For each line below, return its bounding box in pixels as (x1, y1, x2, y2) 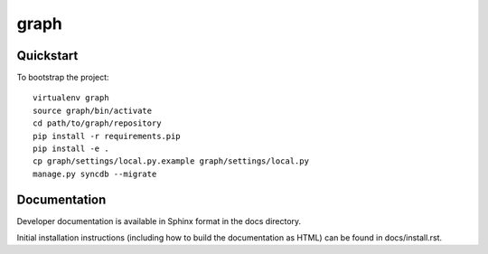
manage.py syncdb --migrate (33, 168, 157, 179)
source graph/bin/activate (33, 105, 153, 116)
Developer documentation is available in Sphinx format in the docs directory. (16, 215, 302, 226)
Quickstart (16, 48, 79, 63)
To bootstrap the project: (16, 72, 109, 83)
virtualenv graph (33, 93, 109, 103)
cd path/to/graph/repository (33, 118, 162, 128)
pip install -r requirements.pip (33, 131, 181, 141)
